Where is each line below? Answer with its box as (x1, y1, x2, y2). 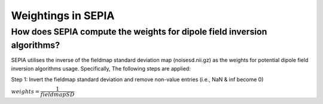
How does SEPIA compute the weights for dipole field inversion (11, 26, 267, 37)
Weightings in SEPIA (11, 9, 115, 22)
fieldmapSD (40, 91, 75, 98)
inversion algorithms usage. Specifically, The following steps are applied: (11, 65, 191, 72)
